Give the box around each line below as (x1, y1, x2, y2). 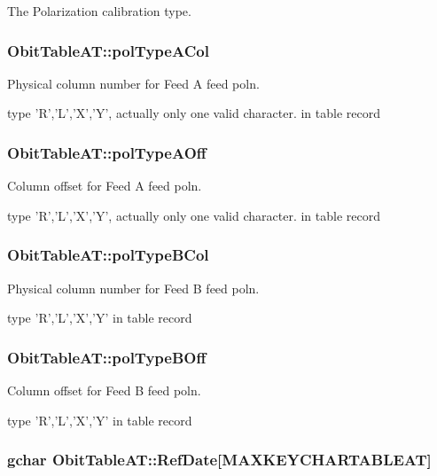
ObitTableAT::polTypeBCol (7, 244, 209, 266)
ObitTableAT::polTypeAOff (7, 141, 207, 163)
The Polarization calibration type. (7, 2, 191, 20)
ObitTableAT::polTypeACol (7, 39, 209, 61)
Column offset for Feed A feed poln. (7, 176, 202, 195)
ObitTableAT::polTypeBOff (7, 346, 207, 368)
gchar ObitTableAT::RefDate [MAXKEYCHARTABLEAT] (7, 449, 432, 471)
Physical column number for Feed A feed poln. (7, 74, 260, 92)
